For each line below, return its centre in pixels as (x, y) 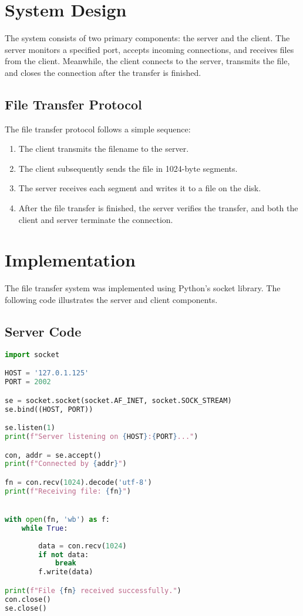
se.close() (26, 608)
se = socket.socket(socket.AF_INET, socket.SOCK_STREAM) (118, 400)
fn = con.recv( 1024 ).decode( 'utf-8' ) (78, 482)
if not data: (64, 555)
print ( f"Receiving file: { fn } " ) (68, 491)
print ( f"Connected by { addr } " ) (66, 464)
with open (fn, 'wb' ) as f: (58, 520)
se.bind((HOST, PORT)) (49, 409)
